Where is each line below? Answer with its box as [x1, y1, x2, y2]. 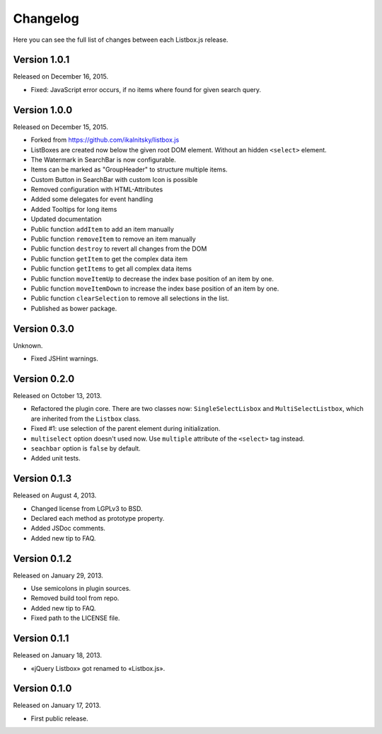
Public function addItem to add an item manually [30, 225, 175, 233]
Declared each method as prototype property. [30, 514, 165, 523]
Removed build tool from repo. [30, 594, 120, 602]
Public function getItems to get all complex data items [30, 264, 192, 273]
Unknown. [13, 341, 43, 350]
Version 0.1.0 [13, 682, 72, 694]
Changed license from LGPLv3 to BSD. [30, 504, 143, 513]
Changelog [13, 11, 79, 26]
